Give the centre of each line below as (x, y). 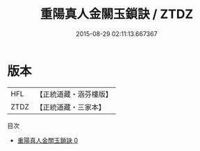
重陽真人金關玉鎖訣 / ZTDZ (117, 14)
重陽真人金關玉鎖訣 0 (48, 140)
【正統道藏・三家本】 (71, 107)
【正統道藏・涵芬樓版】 (74, 94)
